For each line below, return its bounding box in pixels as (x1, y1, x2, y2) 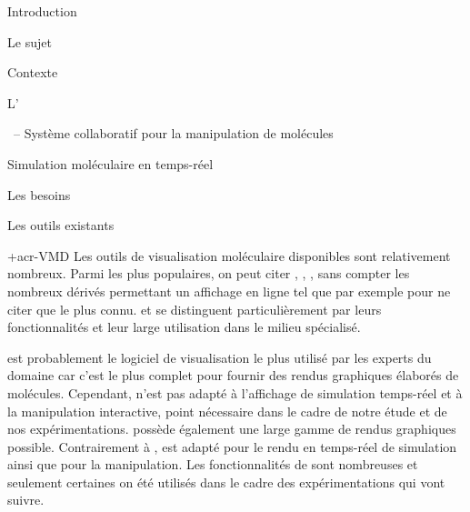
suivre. (7, 490, 45, 509)
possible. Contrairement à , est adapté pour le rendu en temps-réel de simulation (7, 437, 457, 456)
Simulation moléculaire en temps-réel (7, 154, 214, 173)
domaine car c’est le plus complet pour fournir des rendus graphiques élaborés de (7, 366, 459, 385)
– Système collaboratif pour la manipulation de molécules (13, 124, 334, 143)
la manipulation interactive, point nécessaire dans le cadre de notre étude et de (7, 401, 447, 420)
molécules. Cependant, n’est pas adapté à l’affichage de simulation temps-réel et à (7, 383, 463, 402)
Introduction (7, 2, 77, 20)
